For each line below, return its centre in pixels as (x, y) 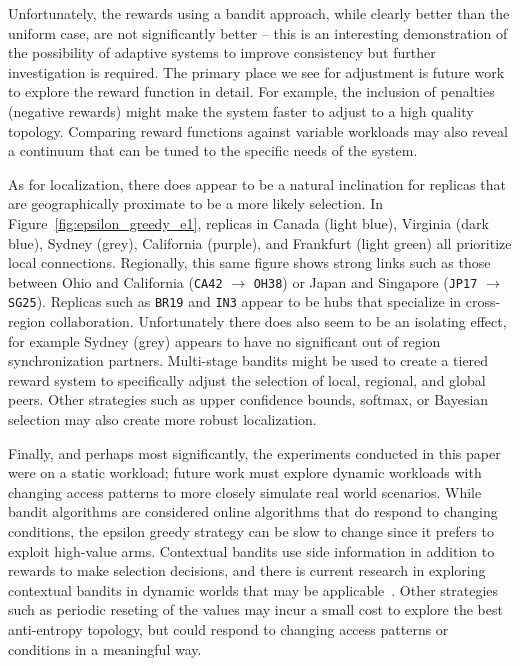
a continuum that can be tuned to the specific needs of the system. (213, 150)
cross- (483, 301)
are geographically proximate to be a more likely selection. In (196, 203)
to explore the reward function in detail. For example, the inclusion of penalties (251, 91)
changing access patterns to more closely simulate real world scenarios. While (245, 491)
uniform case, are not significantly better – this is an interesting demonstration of (258, 32)
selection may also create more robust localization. (162, 419)
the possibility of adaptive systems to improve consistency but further (222, 52)
